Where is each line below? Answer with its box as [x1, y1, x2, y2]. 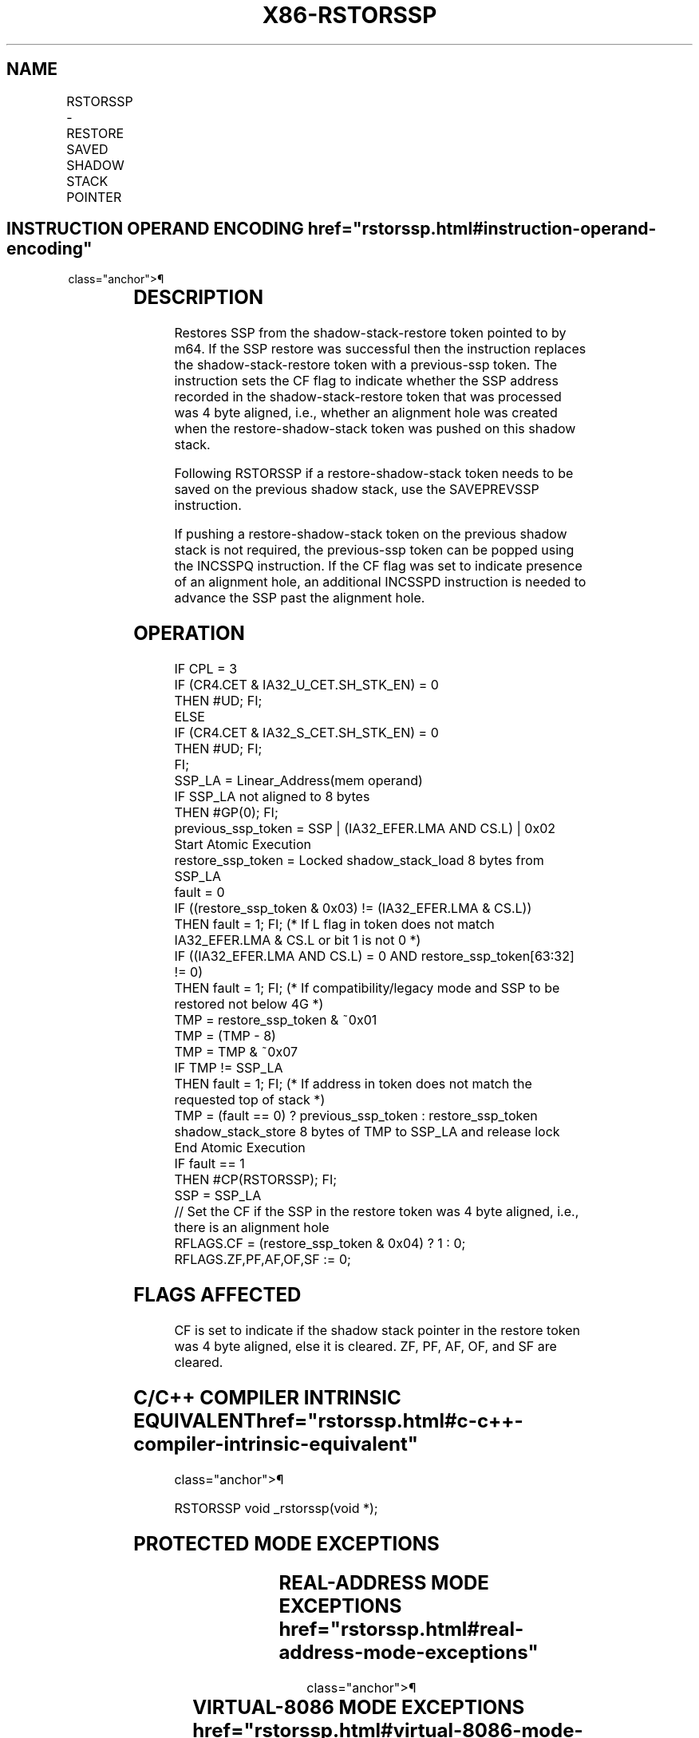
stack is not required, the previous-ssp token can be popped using [174, 542, 575, 559]
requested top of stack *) [174, 1092, 326, 1108]
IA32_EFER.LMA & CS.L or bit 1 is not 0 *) [174, 932, 421, 949]
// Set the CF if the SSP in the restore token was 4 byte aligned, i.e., [174, 1203, 579, 1220]
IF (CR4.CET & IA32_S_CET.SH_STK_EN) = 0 [174, 725, 439, 741]
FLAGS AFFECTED [133, 1283, 302, 1307]
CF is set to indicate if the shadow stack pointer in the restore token [174, 1321, 580, 1338]
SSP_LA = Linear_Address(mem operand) [174, 772, 423, 789]
